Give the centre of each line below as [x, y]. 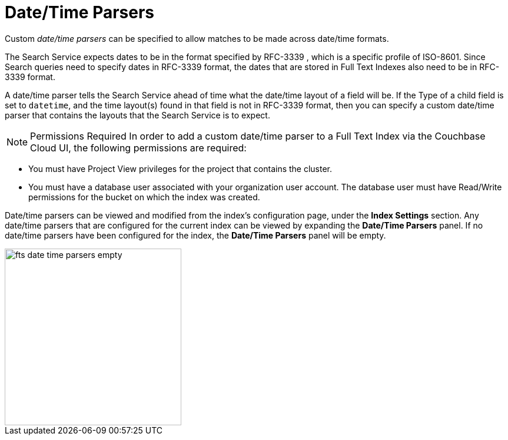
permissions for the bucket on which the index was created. [144, 197]
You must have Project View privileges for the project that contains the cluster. [180, 168]
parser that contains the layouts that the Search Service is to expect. [137, 115]
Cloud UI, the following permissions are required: [138, 148]
